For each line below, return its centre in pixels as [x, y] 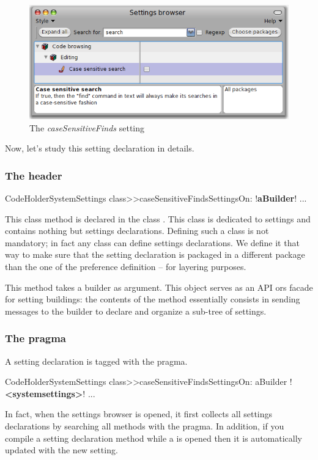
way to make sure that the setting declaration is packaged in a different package [155, 254]
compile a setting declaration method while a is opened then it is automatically [153, 438]
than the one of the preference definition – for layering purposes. [126, 267]
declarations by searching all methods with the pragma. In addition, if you [145, 426]
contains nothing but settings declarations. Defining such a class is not [137, 231]
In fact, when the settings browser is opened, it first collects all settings [139, 414]
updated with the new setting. [61, 450]
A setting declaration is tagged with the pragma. [96, 361]
